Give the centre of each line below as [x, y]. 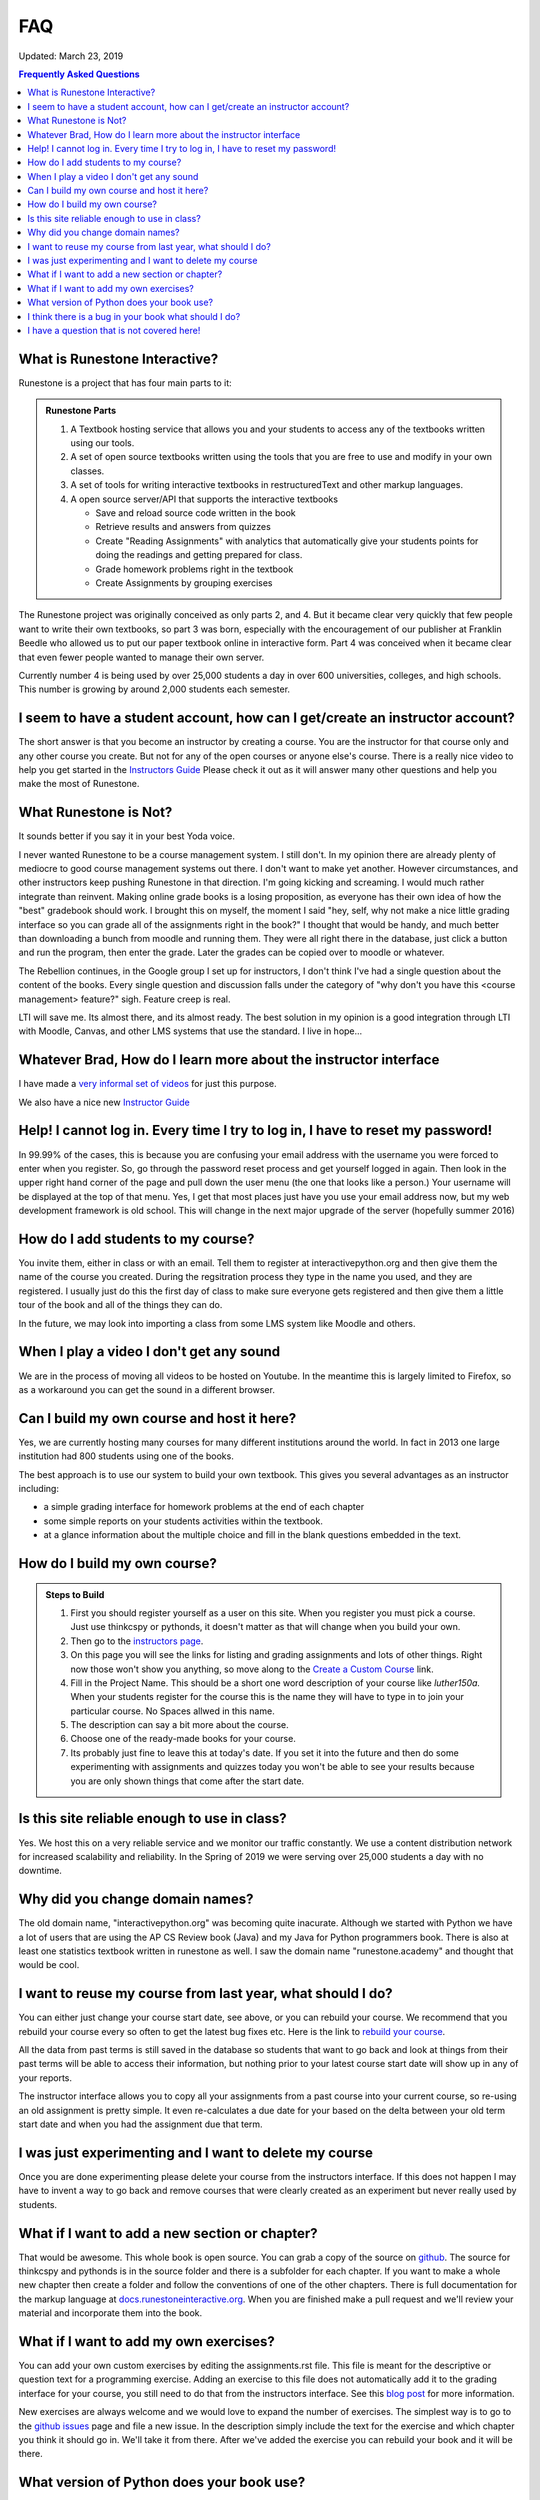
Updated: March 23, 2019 [71, 56]
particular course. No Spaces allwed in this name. [172, 1711]
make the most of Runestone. [79, 784]
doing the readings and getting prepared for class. [199, 555]
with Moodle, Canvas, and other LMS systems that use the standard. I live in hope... [190, 1031]
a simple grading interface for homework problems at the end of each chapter [204, 1507]
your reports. [45, 2077]
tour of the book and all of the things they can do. [120, 1305]
